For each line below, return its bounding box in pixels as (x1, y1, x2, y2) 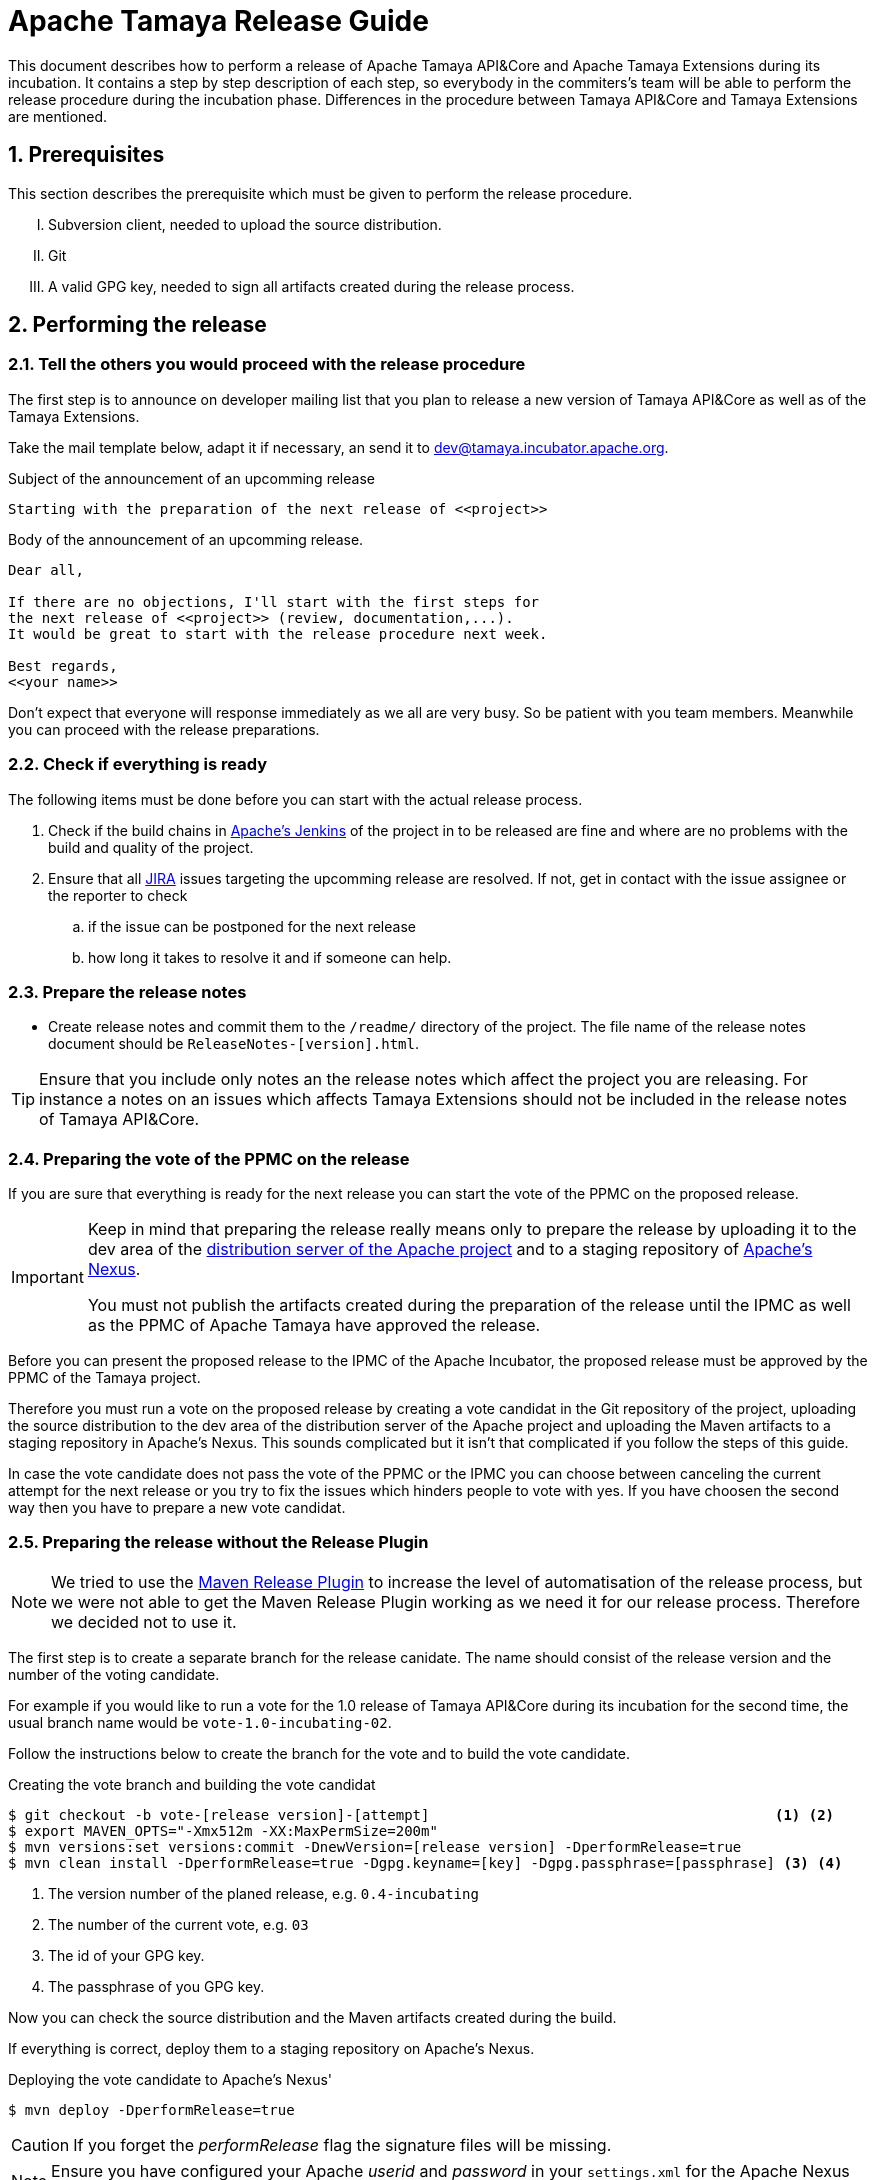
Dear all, (8, 561, 84, 578)
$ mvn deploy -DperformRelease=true (8, 2101, 295, 2118)
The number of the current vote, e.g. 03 (48, 1915, 309, 1933)
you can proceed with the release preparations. (8, 720, 320, 738)
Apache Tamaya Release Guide (8, 4, 429, 38)
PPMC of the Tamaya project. (8, 1369, 201, 1387)
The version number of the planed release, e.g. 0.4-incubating (48, 1884, 479, 1902)
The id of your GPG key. (48, 1946, 205, 1964)
